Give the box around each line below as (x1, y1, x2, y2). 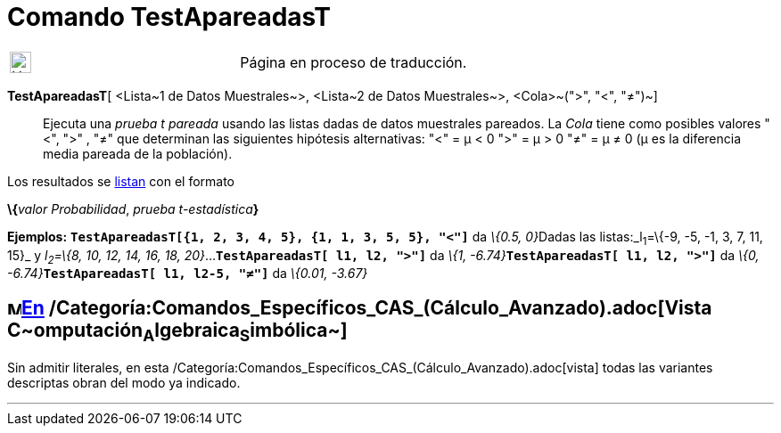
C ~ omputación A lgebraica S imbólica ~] (7, 318, 348, 345)
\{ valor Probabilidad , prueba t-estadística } (7, 200, 259, 216)
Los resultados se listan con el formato (7, 173, 235, 189)
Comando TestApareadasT (7, 2, 331, 32)
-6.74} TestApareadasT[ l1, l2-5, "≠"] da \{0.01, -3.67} (7, 266, 368, 282)
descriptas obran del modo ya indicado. (7, 375, 241, 391)
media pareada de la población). (43, 145, 233, 161)
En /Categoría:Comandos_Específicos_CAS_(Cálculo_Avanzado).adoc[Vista (21, 296, 712, 319)
